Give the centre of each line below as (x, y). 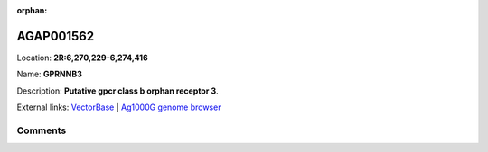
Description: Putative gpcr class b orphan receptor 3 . (117, 91)
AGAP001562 (56, 36)
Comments (42, 130)
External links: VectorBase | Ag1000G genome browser (119, 107)
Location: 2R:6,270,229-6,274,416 (82, 58)
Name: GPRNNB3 (50, 74)
